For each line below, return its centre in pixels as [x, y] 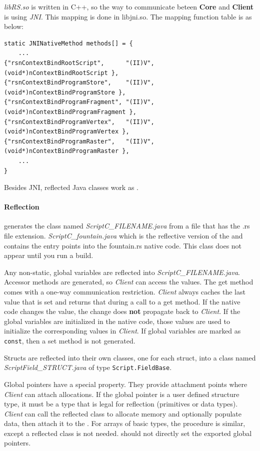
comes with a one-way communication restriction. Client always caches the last [125, 292]
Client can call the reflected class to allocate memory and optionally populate [123, 413]
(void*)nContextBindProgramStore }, [65, 92]
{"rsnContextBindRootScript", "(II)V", [79, 63]
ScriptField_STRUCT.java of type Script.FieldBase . [88, 367]
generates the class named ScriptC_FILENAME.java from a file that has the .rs [127, 226]
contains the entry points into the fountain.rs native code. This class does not [123, 245]
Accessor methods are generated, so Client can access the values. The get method [129, 282]
